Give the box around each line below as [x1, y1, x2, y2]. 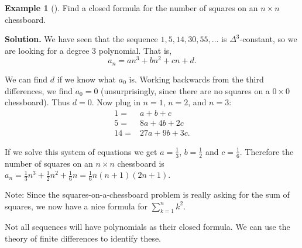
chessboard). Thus [5, 96, 70, 108]
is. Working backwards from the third [129, 73, 264, 85]
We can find [5, 73, 48, 85]
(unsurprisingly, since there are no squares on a [101, 84, 270, 97]
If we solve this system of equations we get [5, 145, 157, 157]
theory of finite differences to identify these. [5, 232, 162, 244]
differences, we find [5, 84, 73, 97]
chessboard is [117, 157, 164, 169]
